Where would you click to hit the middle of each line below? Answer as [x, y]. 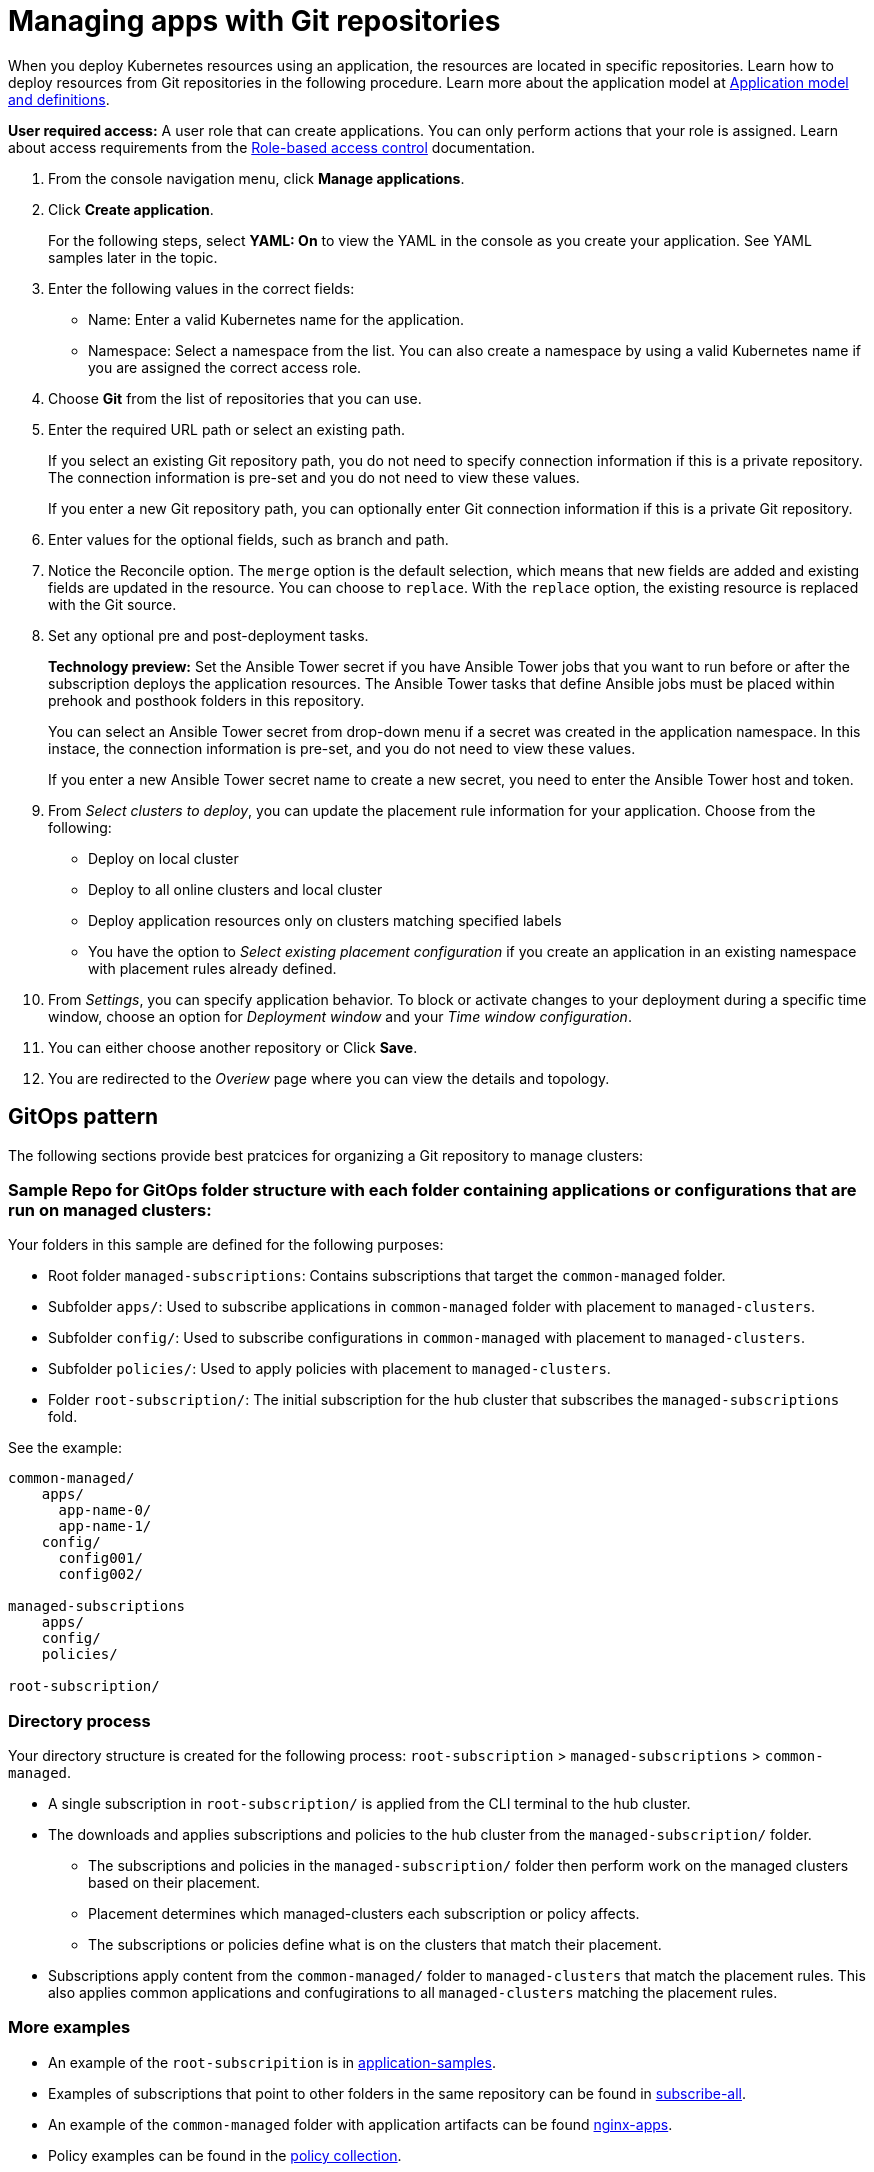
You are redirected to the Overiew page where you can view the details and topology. [329, 1078]
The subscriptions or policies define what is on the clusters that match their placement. [375, 1945]
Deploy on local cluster [163, 858]
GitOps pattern [83, 1117]
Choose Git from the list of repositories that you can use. [235, 398]
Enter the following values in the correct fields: [201, 288]
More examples [69, 2027]
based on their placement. [174, 1883]
